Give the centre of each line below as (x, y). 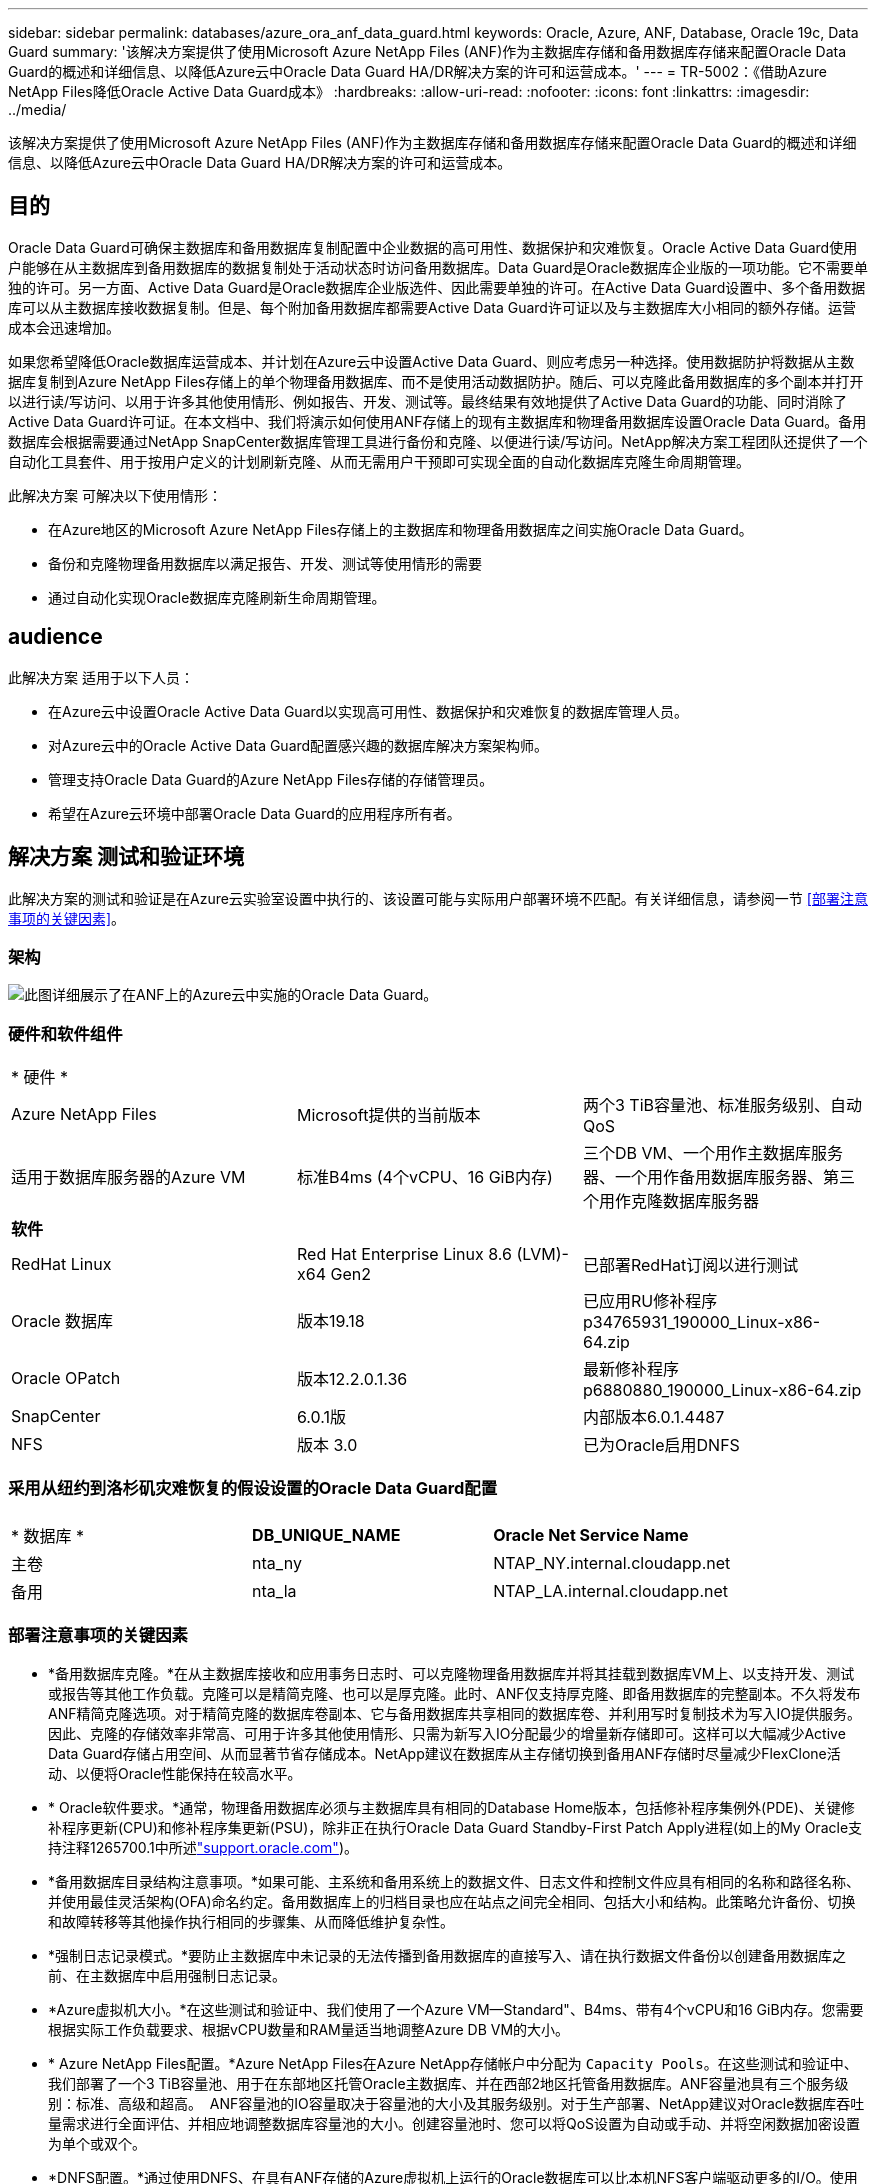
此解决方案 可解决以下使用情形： (115, 495)
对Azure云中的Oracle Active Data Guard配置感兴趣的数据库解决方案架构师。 (298, 745)
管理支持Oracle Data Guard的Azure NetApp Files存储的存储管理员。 (271, 779)
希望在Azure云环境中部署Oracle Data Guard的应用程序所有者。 (254, 813)
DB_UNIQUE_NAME (326, 1534)
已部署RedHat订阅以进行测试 (690, 1265)
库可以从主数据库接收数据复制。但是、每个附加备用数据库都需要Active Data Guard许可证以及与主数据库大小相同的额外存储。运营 (432, 307)
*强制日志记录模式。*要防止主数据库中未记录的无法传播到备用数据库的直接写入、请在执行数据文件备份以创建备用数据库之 (447, 1955)
